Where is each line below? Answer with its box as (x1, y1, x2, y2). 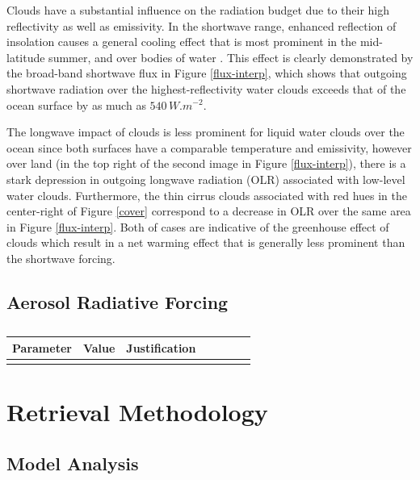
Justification (126, 339, 196, 356)
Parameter (12, 339, 72, 356)
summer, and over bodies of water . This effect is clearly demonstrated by (48, 48, 414, 65)
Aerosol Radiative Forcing (6, 289, 229, 314)
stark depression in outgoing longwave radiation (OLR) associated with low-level (6, 170, 405, 187)
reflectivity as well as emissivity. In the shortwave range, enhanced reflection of (6, 17, 397, 34)
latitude (6, 48, 45, 65)
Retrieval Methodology (6, 395, 268, 428)
